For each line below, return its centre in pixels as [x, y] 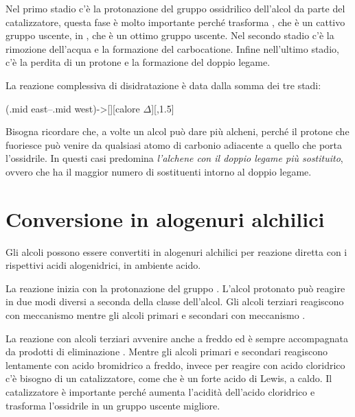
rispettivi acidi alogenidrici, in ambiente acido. [103, 265]
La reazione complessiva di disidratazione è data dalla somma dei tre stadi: [163, 85]
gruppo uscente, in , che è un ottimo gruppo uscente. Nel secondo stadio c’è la [170, 35]
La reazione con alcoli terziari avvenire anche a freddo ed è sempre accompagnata [177, 338]
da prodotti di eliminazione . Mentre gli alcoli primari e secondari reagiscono [167, 352]
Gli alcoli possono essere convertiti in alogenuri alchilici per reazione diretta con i [176, 251]
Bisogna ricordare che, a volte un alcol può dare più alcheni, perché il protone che [177, 131]
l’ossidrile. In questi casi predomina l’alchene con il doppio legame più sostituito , [174, 158]
